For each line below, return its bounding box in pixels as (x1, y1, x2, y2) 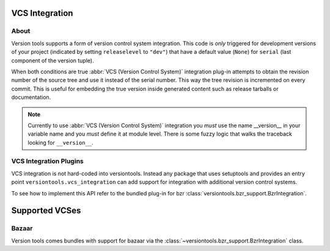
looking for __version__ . (28, 139, 94, 146)
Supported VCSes (11, 205, 81, 216)
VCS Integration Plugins (11, 157, 84, 166)
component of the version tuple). (11, 57, 94, 64)
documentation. (11, 93, 51, 101)
